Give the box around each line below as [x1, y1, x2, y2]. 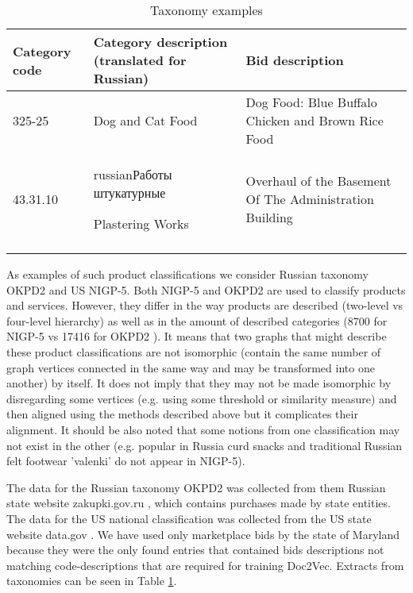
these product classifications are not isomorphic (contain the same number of [6, 343, 381, 360]
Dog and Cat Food [93, 111, 198, 129]
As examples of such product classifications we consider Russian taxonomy [6, 266, 369, 282]
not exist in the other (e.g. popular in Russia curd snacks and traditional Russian [6, 437, 403, 453]
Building [245, 208, 293, 226]
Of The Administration [245, 190, 374, 208]
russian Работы [93, 165, 172, 183]
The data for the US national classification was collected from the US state [6, 510, 372, 526]
